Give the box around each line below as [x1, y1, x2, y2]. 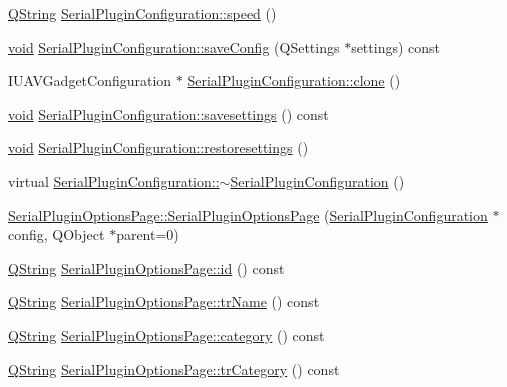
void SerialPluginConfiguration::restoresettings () [8, 137, 309, 158]
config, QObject [8, 224, 105, 245]
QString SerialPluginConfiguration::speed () [8, 3, 277, 23]
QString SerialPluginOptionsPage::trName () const [8, 291, 320, 312]
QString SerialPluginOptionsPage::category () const [8, 324, 325, 345]
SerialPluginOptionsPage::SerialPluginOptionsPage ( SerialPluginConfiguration [8, 204, 488, 225]
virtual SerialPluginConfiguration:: [8, 170, 220, 191]
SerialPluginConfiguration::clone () [187, 70, 401, 91]
